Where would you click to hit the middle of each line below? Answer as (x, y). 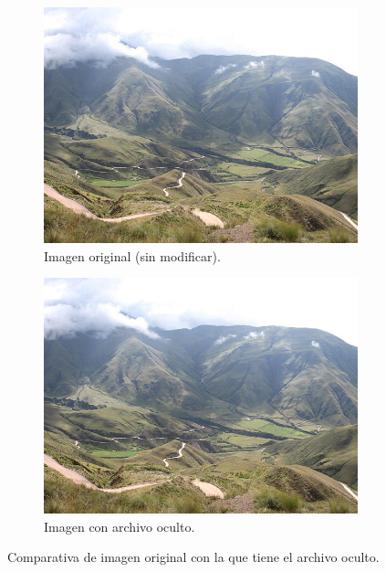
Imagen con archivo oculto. (120, 526)
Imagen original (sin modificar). (132, 255)
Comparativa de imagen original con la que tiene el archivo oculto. (193, 557)
